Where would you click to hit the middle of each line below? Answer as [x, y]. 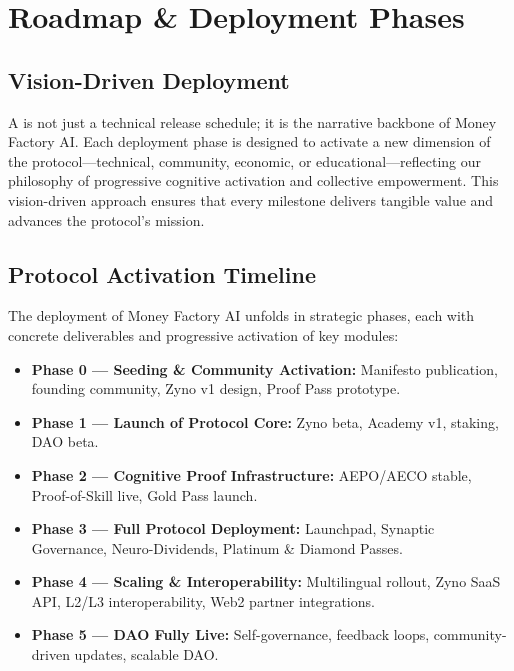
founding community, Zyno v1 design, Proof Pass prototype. [216, 388]
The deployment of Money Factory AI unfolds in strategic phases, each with [241, 315]
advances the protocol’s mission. [106, 219]
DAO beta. [65, 441]
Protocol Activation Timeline [162, 273]
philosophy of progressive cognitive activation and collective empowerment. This [253, 180]
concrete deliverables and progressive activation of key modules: [203, 334]
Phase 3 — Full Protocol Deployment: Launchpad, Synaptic [233, 528]
